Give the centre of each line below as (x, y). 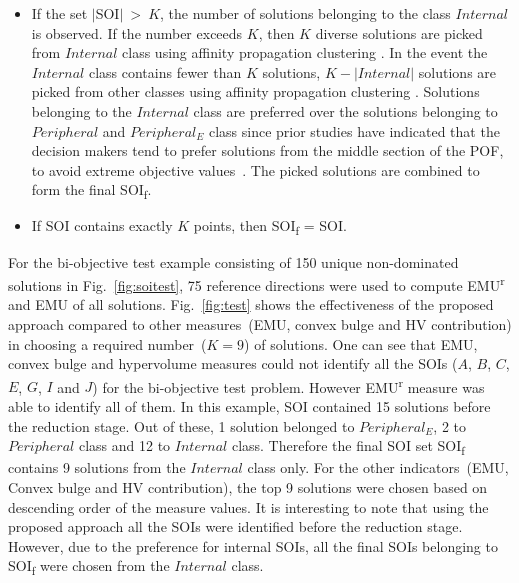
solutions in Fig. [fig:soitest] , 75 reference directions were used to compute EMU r (256, 283)
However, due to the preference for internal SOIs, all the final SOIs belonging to (253, 545)
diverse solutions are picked (399, 32)
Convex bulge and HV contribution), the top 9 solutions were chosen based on (248, 486)
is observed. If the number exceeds (137, 32)
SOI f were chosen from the (89, 567)
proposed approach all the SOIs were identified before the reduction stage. (235, 526)
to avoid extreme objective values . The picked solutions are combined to (255, 169)
